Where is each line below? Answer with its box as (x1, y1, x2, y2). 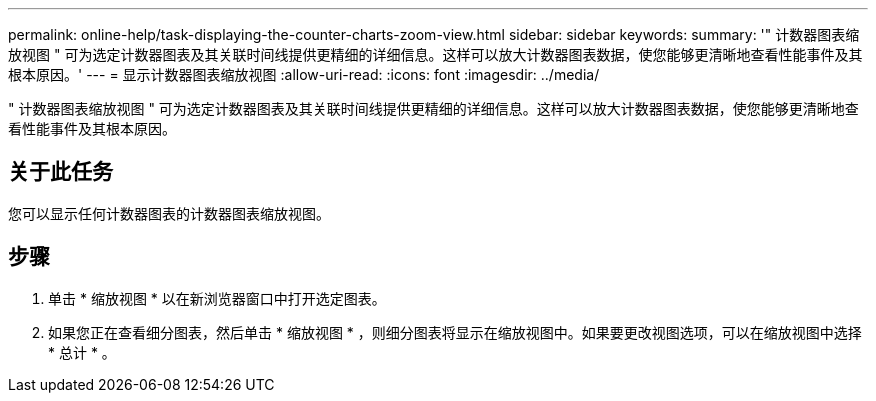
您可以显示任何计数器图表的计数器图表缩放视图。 (8, 204, 330, 222)
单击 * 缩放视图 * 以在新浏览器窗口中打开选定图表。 (48, 289, 386, 307)
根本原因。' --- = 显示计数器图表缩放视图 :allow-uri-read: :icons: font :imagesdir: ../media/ (8, 66, 600, 83)
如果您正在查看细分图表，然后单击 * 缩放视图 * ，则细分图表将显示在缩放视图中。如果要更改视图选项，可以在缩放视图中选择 (48, 323, 862, 341)
